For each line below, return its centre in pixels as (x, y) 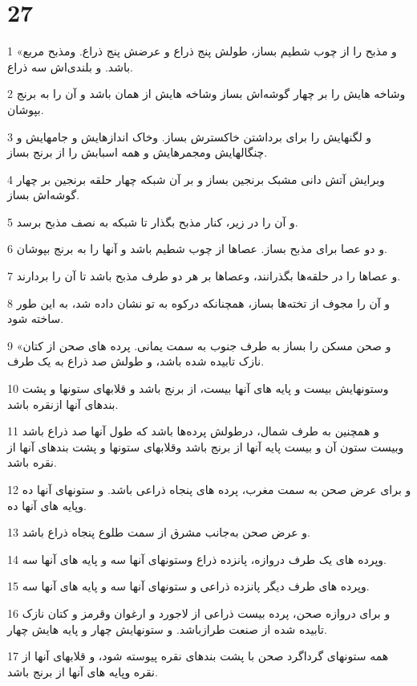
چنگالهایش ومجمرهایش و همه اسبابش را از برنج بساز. (138, 152)
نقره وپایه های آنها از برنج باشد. (83, 671)
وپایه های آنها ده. (47, 505)
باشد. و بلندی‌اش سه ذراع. (70, 66)
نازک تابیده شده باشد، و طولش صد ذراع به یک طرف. (136, 361)
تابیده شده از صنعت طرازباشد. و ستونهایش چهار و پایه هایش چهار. (167, 629)
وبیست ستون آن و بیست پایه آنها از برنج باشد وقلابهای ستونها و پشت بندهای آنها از (206, 446)
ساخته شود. (36, 318)
